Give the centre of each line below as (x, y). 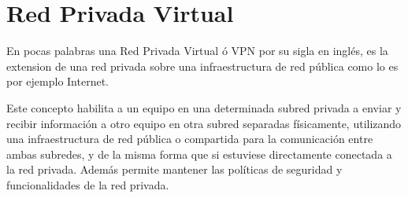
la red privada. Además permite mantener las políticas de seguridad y (174, 169)
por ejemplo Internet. (57, 81)
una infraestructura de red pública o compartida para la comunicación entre (190, 139)
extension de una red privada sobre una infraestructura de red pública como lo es (202, 66)
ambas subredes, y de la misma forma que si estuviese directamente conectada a (199, 154)
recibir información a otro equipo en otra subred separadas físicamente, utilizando (204, 123)
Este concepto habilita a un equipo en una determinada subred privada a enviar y (204, 107)
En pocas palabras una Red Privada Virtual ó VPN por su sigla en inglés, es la (197, 51)
